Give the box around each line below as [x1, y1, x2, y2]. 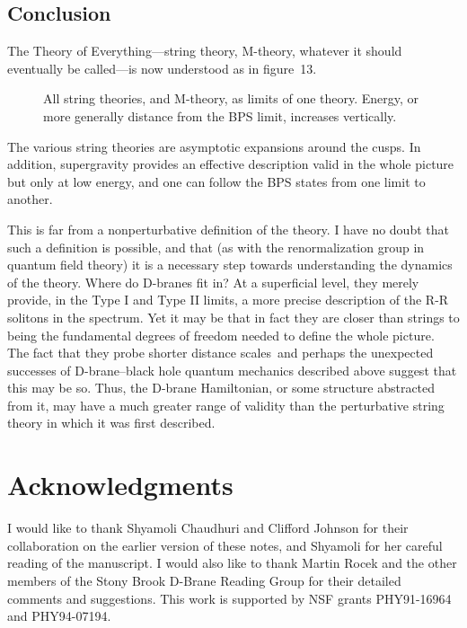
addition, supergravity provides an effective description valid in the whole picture [7, 155, 454, 173]
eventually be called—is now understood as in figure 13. [7, 58, 317, 77]
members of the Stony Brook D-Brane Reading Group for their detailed [7, 571, 401, 589]
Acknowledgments [7, 466, 233, 503]
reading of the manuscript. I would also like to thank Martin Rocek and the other [7, 553, 457, 572]
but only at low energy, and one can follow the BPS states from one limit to [7, 172, 426, 190]
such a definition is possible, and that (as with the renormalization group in [7, 237, 425, 256]
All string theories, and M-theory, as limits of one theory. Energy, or [43, 89, 419, 108]
